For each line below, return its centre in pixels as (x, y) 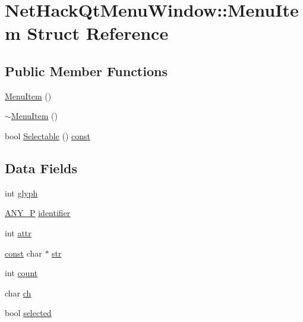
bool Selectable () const (48, 135)
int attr (18, 232)
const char (23, 253)
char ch (18, 293)
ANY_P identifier (38, 213)
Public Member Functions (86, 71)
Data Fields (41, 168)
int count (21, 273)
